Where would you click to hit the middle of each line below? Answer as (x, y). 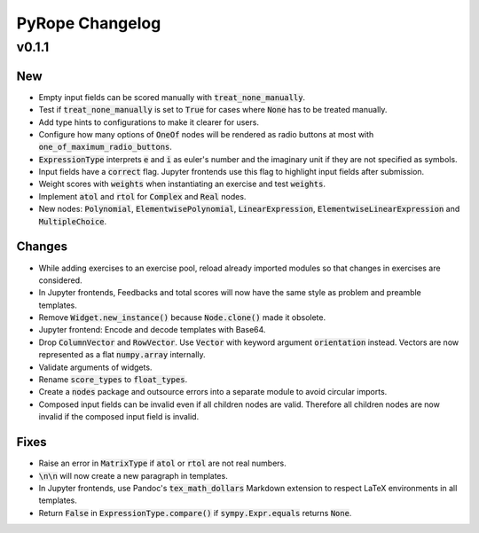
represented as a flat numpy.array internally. (122, 355)
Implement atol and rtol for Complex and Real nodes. (142, 196)
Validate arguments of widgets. (95, 367)
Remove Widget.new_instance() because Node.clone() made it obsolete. (182, 317)
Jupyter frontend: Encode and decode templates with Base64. (152, 330)
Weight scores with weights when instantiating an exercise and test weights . (182, 184)
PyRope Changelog (89, 23)
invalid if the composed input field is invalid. (119, 417)
